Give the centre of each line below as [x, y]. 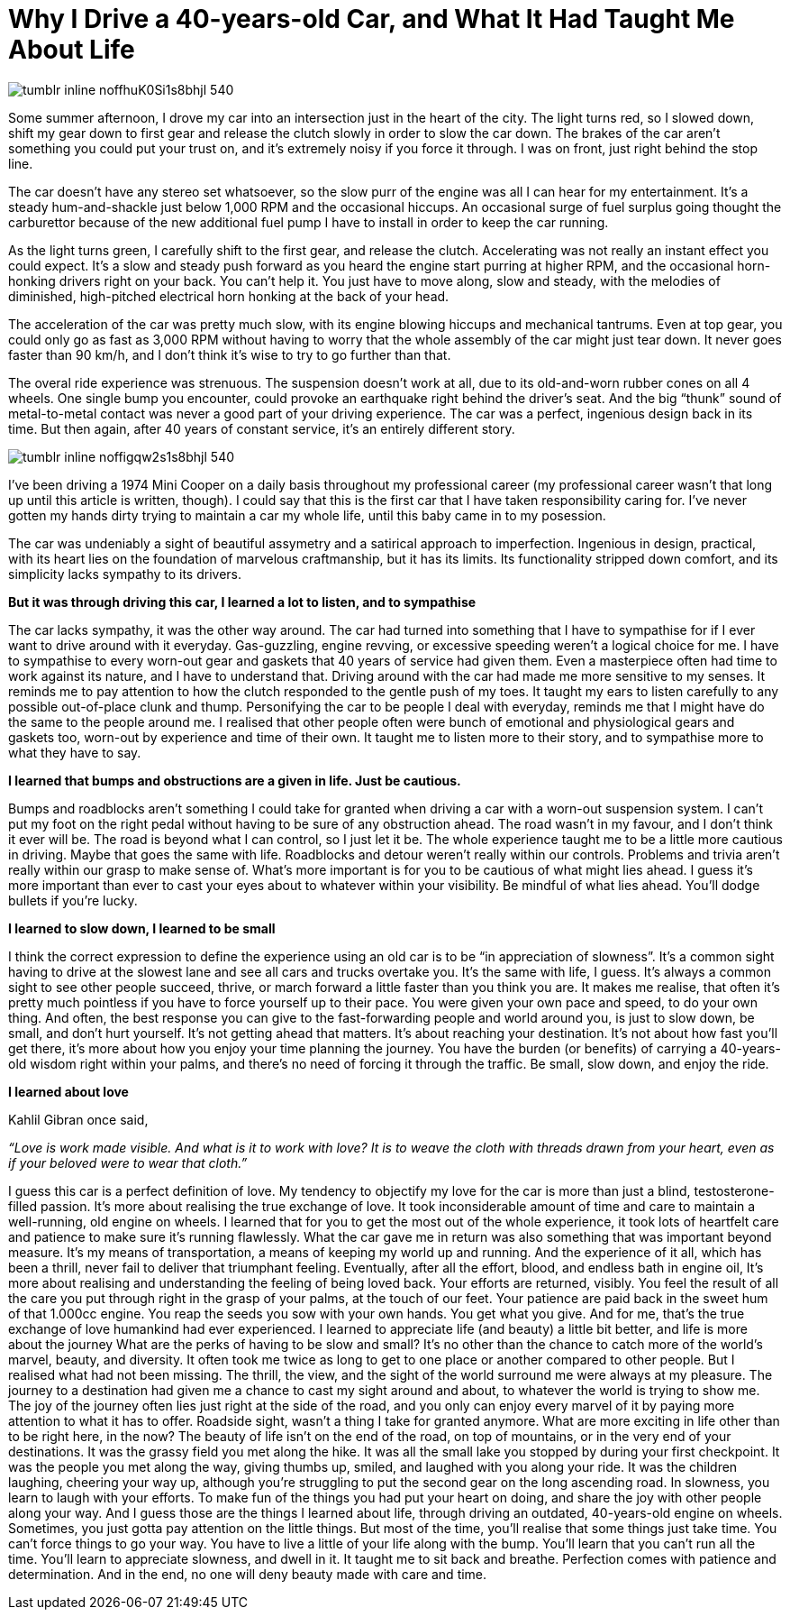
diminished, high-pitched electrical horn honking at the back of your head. [229, 296]
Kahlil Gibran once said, [78, 1119]
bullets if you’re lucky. [73, 900]
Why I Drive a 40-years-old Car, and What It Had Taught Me [372, 19]
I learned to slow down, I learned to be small [142, 928]
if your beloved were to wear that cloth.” [128, 1162]
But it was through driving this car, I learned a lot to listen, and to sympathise [242, 602]
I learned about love [68, 1091]
